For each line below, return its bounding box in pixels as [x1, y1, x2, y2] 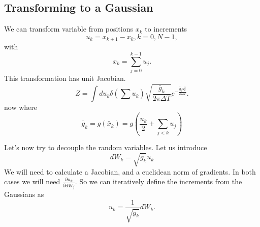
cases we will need [4, 176, 60, 187]
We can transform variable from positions [4, 23, 133, 34]
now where [4, 102, 37, 112]
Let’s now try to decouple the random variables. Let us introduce [4, 142, 207, 153]
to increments [145, 23, 187, 34]
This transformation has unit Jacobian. [4, 72, 126, 83]
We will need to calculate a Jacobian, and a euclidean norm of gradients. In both [4, 166, 256, 177]
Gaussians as [4, 189, 44, 200]
